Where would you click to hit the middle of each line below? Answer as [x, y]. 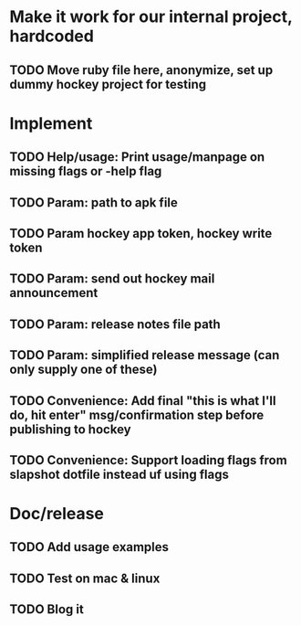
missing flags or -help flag [86, 171]
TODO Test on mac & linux [85, 578]
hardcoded [52, 36]
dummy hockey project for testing [108, 84]
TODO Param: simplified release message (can [145, 355]
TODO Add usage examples [89, 547]
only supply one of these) [83, 370]
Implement [51, 123]
